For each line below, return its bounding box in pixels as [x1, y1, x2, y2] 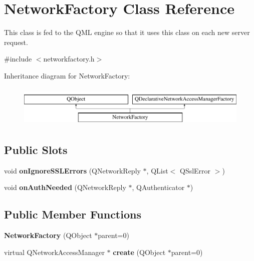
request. [4, 36, 28, 47]
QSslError [179, 165, 211, 175]
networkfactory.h [43, 53, 95, 64]
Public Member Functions [4, 206, 141, 222]
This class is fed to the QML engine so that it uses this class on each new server [4, 27, 250, 37]
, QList [146, 165, 168, 175]
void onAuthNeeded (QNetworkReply [4, 182, 126, 192]
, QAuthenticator [132, 182, 185, 192]
